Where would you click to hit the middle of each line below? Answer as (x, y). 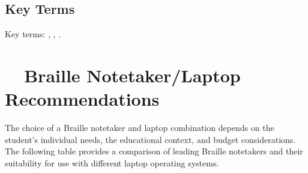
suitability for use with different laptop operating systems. (112, 162)
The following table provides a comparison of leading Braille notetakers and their (154, 151)
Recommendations (82, 99)
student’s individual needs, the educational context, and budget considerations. (150, 139)
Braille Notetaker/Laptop (132, 75)
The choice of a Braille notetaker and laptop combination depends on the (140, 128)
